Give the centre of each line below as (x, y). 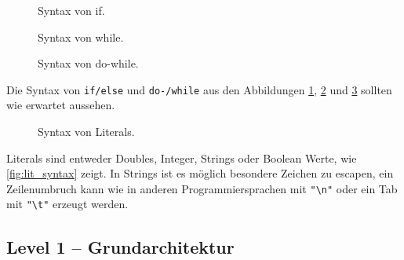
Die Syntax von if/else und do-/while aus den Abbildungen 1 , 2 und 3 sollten (199, 89)
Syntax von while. (81, 37)
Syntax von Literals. (86, 132)
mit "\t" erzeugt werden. (67, 204)
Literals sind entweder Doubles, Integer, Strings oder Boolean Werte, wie (182, 157)
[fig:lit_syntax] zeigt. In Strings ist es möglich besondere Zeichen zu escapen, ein (200, 173)
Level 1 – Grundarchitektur (120, 246)
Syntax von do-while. (88, 63)
